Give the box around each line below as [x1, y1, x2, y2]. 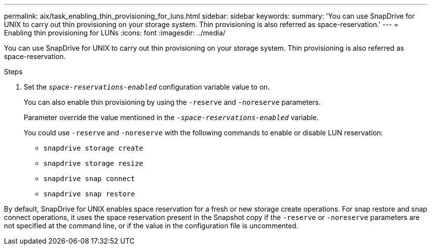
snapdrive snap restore [43, 190, 135, 198]
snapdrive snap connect [43, 175, 135, 183]
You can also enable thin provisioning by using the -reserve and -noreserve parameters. [24, 98, 321, 106]
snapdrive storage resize [43, 159, 144, 167]
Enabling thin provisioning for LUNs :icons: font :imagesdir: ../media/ [4, 29, 226, 37]
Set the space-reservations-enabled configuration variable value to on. [24, 83, 270, 91]
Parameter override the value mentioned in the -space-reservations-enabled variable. [24, 113, 319, 122]
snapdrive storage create [43, 144, 144, 152]
